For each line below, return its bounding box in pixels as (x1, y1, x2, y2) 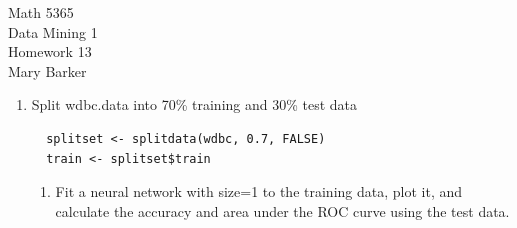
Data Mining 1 (8, 21, 98, 42)
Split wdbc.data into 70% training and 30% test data (31, 94, 358, 115)
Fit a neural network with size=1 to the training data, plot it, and (55, 181, 463, 202)
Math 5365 (8, 2, 74, 22)
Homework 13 (8, 41, 92, 62)
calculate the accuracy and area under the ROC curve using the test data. (55, 200, 510, 221)
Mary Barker (8, 60, 87, 81)
